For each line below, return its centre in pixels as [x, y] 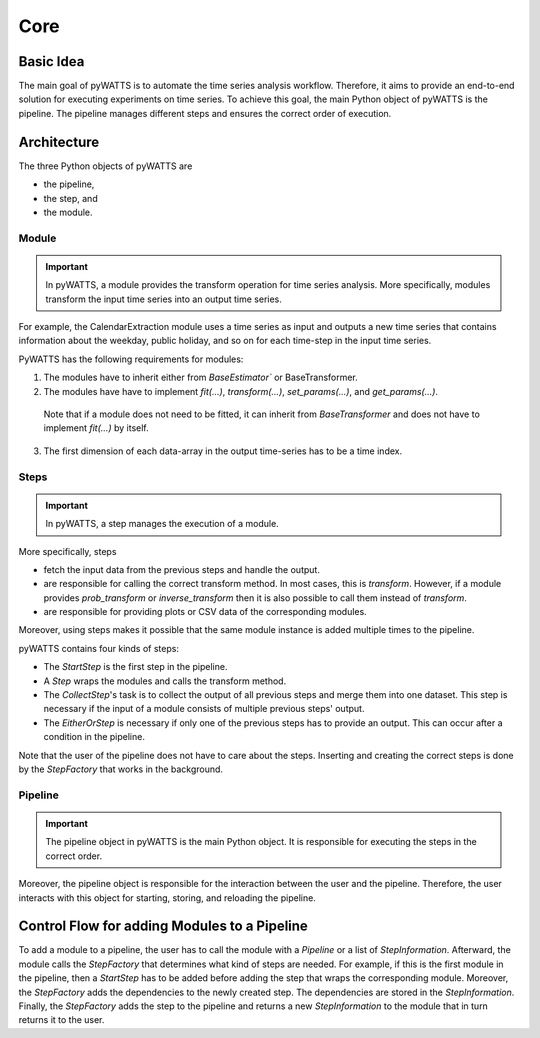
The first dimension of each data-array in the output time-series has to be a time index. [223, 451]
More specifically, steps [67, 551]
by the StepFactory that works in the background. [121, 769]
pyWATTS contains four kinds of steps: [99, 648]
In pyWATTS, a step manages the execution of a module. [162, 524]
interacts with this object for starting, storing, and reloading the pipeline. [167, 897]
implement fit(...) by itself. [96, 428]
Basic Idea [51, 61]
